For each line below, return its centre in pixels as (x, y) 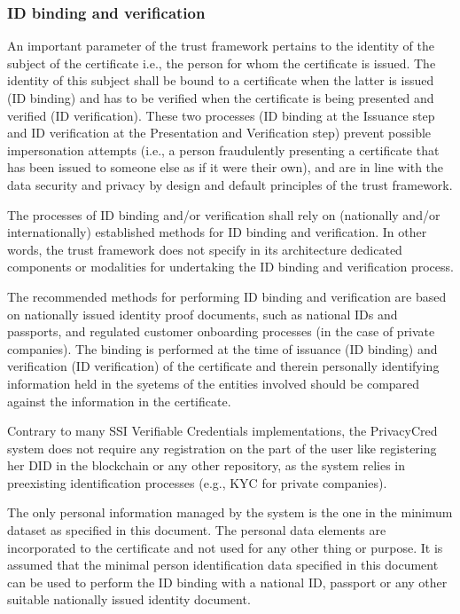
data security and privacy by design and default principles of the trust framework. (230, 184)
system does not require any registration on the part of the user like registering (222, 448)
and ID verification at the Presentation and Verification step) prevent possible (219, 133)
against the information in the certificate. (119, 401)
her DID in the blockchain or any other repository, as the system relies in (206, 465)
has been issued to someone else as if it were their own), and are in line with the (226, 167)
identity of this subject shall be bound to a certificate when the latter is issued (221, 80)
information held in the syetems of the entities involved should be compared (214, 383)
